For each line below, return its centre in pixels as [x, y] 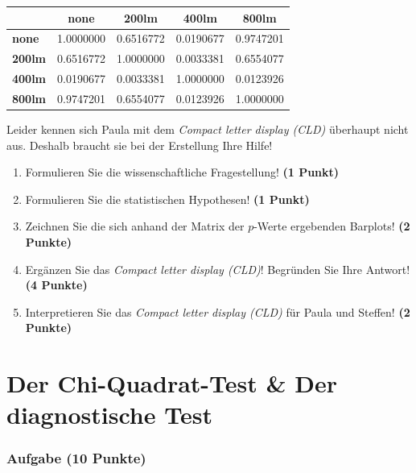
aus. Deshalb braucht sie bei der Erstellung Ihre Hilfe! [140, 145]
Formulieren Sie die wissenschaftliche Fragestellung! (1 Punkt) [182, 172]
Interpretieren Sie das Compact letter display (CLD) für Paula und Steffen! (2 [218, 311]
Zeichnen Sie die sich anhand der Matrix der [135, 226]
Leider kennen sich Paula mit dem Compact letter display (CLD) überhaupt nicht [208, 129]
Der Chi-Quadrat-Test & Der [172, 383]
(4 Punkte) [56, 285]
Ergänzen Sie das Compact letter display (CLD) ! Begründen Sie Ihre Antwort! [218, 269]
